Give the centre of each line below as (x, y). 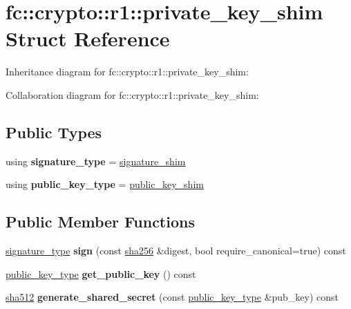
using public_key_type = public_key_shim (105, 184)
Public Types (54, 132)
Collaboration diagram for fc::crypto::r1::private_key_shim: (132, 94)
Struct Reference (88, 38)
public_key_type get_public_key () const (101, 273)
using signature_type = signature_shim (96, 161)
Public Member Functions (100, 222)
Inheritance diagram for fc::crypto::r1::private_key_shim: (127, 72)
